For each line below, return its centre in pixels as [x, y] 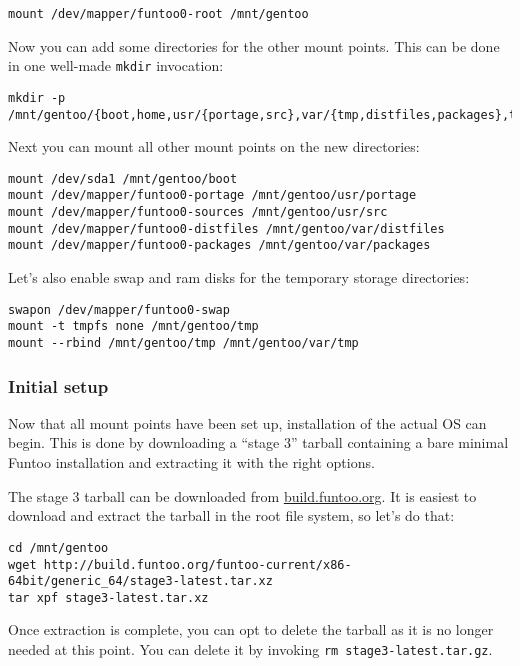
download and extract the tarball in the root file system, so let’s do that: [231, 515]
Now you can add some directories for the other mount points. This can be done [254, 45]
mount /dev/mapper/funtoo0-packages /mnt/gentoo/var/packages [219, 245]
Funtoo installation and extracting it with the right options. [191, 462]
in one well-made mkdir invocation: [116, 65]
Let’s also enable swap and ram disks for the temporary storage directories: [239, 277]
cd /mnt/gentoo [58, 547]
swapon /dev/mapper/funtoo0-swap [119, 309]
